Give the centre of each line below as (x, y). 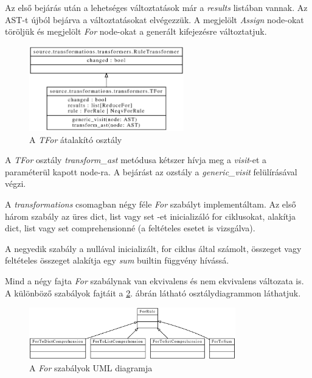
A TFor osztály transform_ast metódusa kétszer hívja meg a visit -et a (136, 160)
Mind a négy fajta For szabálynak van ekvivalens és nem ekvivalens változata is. (154, 280)
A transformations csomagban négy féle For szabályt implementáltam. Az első (151, 204)
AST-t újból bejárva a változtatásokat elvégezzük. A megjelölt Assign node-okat (154, 19)
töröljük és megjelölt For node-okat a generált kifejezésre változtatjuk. (136, 31)
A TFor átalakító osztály (76, 139)
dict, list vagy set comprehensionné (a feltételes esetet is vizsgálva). (130, 228)
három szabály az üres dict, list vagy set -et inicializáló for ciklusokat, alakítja (151, 216)
